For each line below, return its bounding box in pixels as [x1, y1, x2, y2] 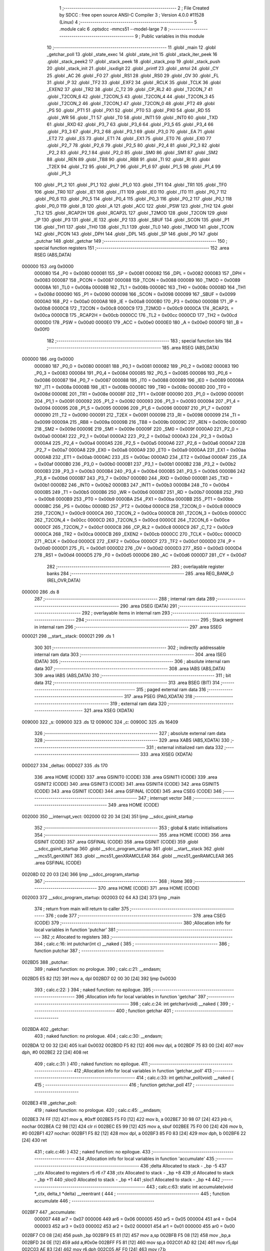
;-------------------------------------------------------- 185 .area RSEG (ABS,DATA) [46, 344, 219, 350]
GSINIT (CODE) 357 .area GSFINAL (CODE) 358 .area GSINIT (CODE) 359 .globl [34, 839, 198, 845]
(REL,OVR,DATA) [46, 577, 81, 583]
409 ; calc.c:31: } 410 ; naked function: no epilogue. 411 [34, 1061, 147, 1067]
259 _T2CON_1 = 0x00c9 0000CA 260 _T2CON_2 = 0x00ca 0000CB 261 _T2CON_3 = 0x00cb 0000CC [34, 510, 247, 516]
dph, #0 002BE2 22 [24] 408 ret [21, 1049, 88, 1055]
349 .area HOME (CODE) [107, 802, 159, 808]
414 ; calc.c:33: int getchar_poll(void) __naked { [135, 1075, 234, 1081]
